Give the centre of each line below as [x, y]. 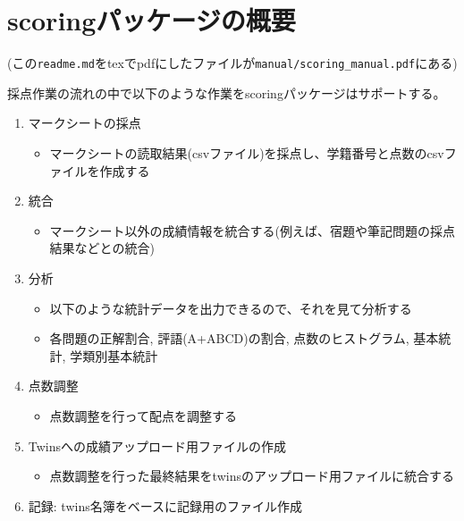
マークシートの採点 [84, 123]
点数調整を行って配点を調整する [143, 415]
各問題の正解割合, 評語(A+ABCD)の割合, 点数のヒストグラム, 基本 [244, 338]
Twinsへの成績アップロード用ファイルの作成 [157, 445]
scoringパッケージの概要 [152, 20]
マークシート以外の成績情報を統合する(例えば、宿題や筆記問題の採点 [253, 230]
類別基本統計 [120, 355]
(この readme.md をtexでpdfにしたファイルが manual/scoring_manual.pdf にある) [232, 63]
